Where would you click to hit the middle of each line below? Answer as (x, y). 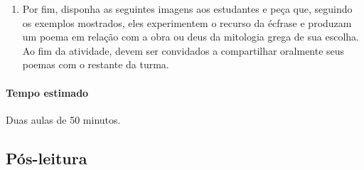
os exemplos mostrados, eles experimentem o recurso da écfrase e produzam (187, 22)
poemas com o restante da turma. (96, 64)
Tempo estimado (47, 92)
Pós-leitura (47, 158)
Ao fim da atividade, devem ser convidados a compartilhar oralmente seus (183, 50)
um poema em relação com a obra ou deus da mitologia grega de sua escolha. (191, 37)
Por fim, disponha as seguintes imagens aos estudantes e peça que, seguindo (187, 9)
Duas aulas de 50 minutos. (63, 119)
